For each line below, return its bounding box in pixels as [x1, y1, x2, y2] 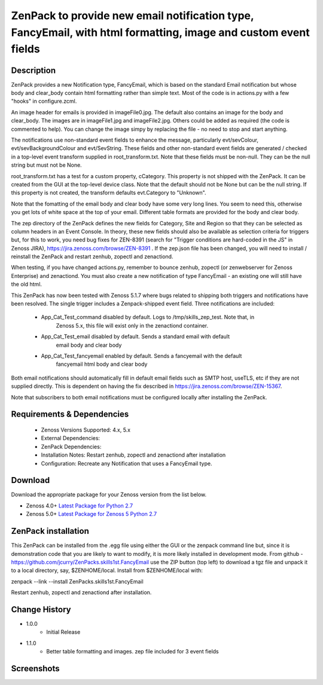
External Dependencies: [41, 435, 100, 442]
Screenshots [11, 663, 60, 674]
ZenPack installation [11, 526, 89, 536]
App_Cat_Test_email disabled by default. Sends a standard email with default [41, 333, 230, 340]
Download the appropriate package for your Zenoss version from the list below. [11, 491, 207, 499]
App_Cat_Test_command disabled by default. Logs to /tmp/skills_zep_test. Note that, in [41, 314, 254, 321]
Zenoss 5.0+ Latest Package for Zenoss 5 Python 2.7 [26, 510, 157, 518]
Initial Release [46, 628, 81, 636]
